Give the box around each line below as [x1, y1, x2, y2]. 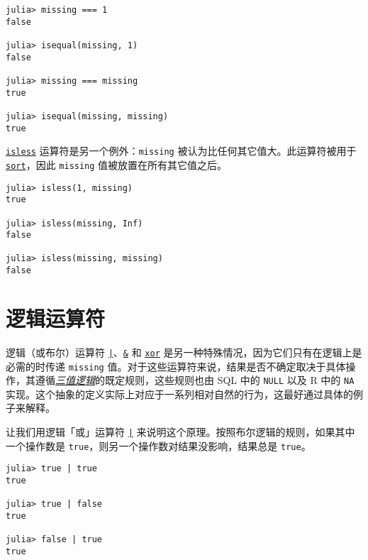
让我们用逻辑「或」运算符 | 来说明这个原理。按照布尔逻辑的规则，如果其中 [6, 424, 355, 439]
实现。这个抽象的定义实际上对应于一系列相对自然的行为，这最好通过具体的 [6, 386, 353, 401]
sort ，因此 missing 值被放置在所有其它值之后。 [6, 157, 228, 172]
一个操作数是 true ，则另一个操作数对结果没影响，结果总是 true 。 [6, 438, 311, 453]
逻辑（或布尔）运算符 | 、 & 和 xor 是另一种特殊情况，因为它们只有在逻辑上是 [6, 344, 362, 359]
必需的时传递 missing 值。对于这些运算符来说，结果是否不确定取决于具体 [6, 358, 346, 373]
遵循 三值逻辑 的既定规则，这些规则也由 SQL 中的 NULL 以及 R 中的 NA [35, 373, 355, 388]
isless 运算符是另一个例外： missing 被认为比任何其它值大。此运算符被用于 [6, 143, 357, 158]
